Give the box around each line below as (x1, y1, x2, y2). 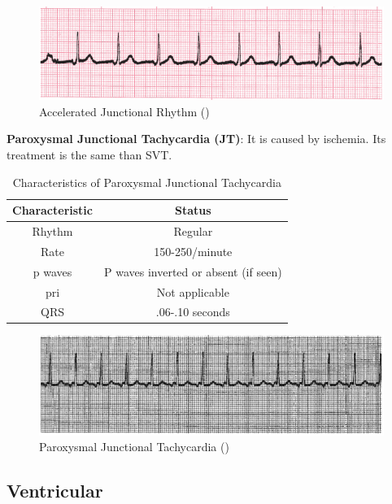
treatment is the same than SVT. (7, 146, 172, 163)
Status (175, 202, 211, 219)
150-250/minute (154, 242, 233, 259)
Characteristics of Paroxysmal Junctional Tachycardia (12, 173, 281, 190)
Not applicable (156, 283, 229, 300)
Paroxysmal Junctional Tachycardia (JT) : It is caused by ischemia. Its (7, 130, 386, 147)
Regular (173, 222, 213, 239)
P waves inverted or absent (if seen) (104, 263, 282, 280)
